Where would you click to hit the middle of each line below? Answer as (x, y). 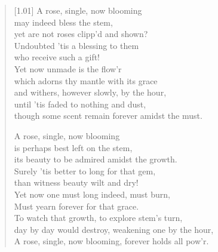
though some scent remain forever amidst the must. (108, 116)
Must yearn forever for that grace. (76, 206)
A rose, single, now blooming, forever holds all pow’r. (111, 241)
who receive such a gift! (57, 57)
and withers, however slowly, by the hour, (90, 92)
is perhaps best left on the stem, (73, 147)
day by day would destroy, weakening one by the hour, (114, 229)
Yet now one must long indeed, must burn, (92, 194)
